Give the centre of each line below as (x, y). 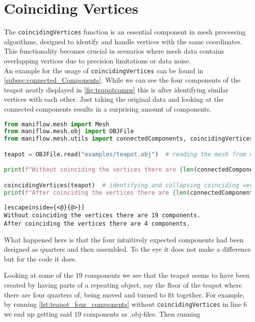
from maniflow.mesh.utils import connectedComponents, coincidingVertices (129, 139)
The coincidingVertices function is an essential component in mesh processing (125, 32)
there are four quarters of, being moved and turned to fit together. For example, (124, 294)
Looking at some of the (39, 275)
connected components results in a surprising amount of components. (108, 109)
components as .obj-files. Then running (142, 313)
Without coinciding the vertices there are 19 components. (102, 216)
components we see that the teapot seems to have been (167, 275)
